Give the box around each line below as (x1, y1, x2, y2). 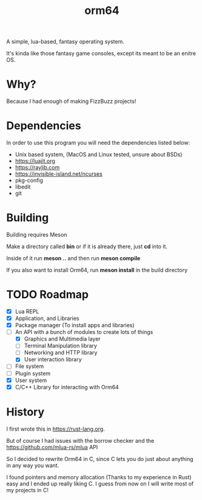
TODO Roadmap (6, 288, 89, 302)
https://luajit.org (15, 158, 56, 165)
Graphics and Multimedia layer (24, 335, 101, 342)
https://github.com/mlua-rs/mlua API (6, 443, 98, 451)
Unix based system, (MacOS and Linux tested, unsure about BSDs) (15, 151, 183, 158)
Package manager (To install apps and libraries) (15, 322, 135, 329)
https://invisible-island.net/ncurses (15, 170, 103, 178)
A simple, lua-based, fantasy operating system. (6, 38, 124, 46)
